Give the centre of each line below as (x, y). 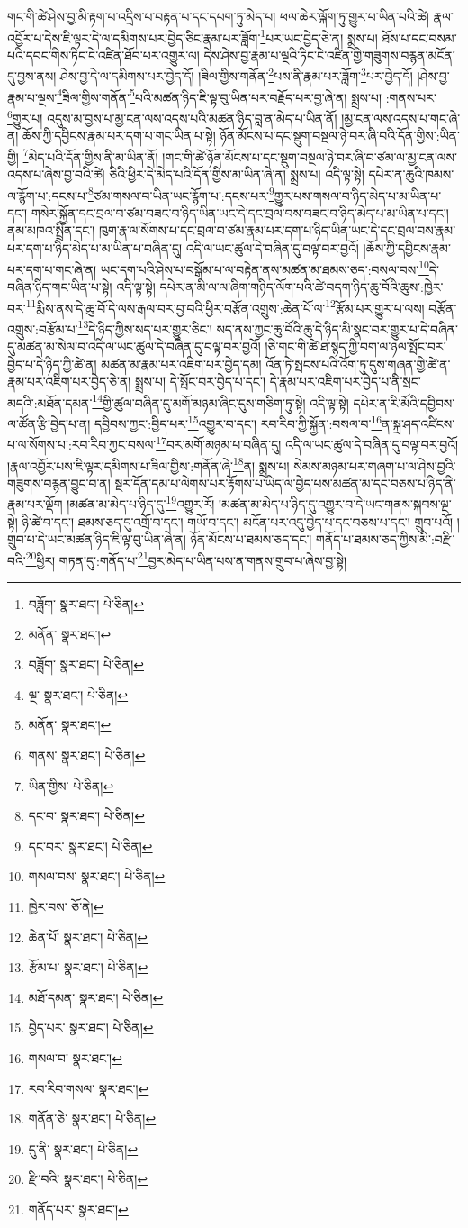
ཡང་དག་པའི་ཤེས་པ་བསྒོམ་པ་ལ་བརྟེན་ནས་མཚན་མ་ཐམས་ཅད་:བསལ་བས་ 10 (265, 268)
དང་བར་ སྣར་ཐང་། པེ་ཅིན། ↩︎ (90, 846)
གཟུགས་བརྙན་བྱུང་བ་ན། (59, 482)
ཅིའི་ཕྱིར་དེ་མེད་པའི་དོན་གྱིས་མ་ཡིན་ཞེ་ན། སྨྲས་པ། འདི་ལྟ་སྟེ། (237, 174)
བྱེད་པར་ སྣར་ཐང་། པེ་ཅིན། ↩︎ (91, 1028)
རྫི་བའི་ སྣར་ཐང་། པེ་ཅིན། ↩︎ (88, 1179)
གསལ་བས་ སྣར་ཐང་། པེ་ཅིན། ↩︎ (97, 876)
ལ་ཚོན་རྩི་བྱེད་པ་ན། (49, 423)
